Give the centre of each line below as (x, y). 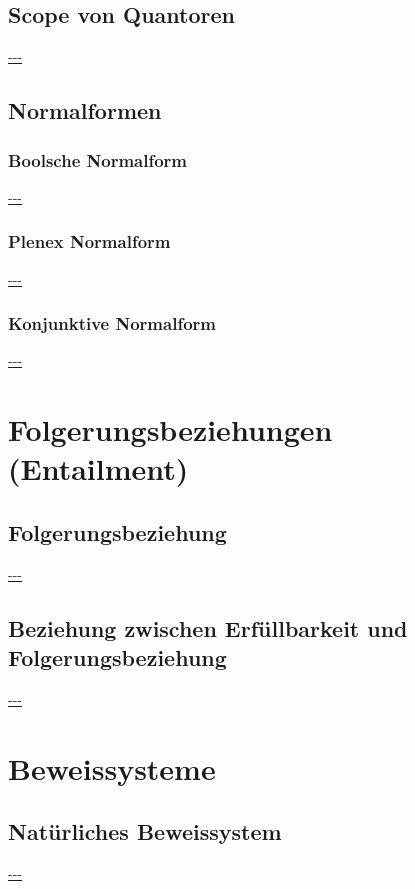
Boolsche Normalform (98, 159)
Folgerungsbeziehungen (170, 429)
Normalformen (85, 110)
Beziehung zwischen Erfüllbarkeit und (208, 627)
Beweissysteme (112, 767)
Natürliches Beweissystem (145, 831)
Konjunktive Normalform (112, 323)
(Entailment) (98, 468)
